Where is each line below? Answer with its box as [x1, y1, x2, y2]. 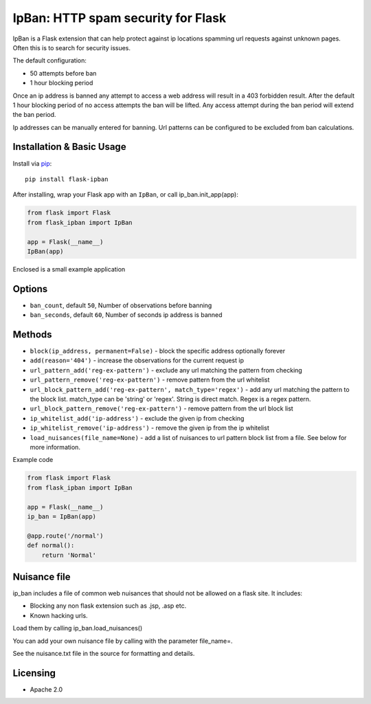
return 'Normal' [41, 551, 96, 559]
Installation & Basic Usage [12, 141, 126, 153]
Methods [12, 329, 52, 340]
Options [12, 283, 48, 295]
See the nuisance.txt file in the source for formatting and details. [12, 649, 195, 657]
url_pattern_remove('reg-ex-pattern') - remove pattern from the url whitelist [30, 375, 270, 384]
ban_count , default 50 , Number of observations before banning [30, 301, 212, 309]
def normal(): [27, 542, 75, 549]
